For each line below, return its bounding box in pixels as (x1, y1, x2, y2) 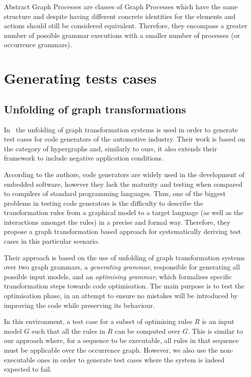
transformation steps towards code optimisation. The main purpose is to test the (4, 281, 245, 291)
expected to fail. (4, 364, 52, 374)
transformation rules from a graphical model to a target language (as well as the (4, 207, 244, 217)
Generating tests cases (4, 68, 157, 88)
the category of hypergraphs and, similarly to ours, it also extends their (4, 143, 217, 153)
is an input (202, 316, 234, 326)
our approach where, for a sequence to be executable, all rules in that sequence (4, 335, 239, 345)
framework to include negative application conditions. (4, 153, 164, 163)
